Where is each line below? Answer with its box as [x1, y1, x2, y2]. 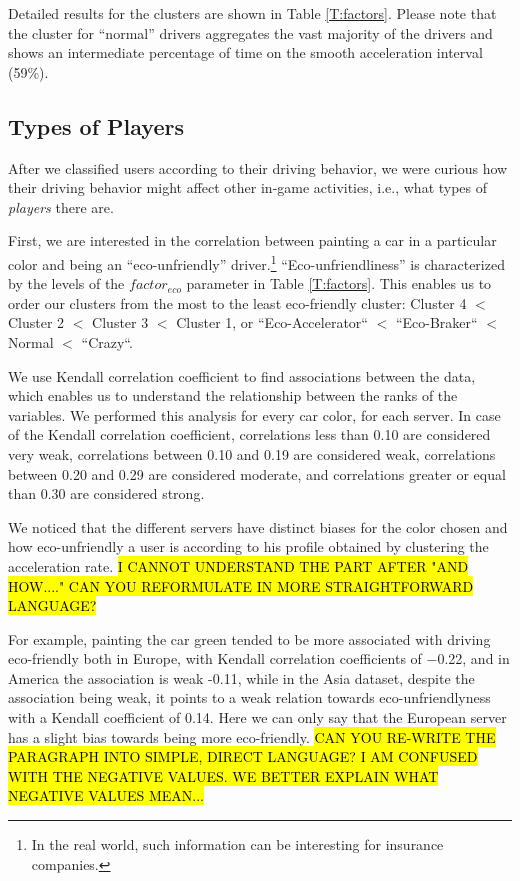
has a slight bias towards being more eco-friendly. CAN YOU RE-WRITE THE [8, 726, 496, 747]
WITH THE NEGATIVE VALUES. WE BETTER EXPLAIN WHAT [8, 765, 439, 786]
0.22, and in [437, 648, 510, 669]
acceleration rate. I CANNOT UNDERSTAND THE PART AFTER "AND [8, 555, 469, 576]
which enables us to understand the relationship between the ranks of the [8, 385, 458, 406]
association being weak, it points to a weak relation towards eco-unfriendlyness [8, 687, 491, 708]
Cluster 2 [8, 312, 65, 333]
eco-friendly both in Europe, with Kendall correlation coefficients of [8, 648, 422, 669]
